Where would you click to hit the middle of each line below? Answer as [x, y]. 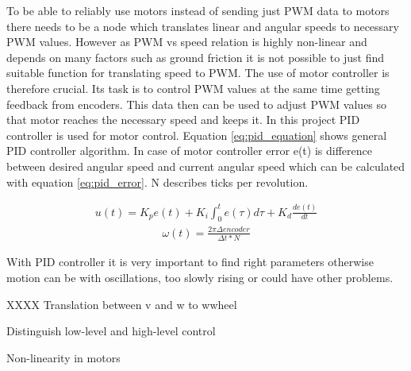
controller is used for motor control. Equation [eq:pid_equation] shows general [197, 135]
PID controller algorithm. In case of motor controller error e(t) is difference [189, 151]
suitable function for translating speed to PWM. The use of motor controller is [198, 73]
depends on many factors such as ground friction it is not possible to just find [195, 57]
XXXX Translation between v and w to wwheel [122, 304]
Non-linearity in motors [63, 357]
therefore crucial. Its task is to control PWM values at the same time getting [193, 88]
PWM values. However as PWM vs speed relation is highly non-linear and [187, 42]
